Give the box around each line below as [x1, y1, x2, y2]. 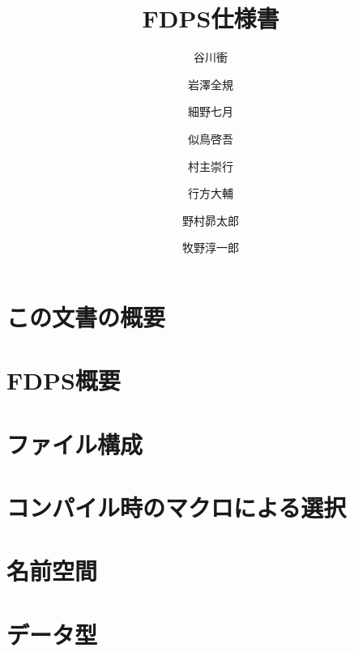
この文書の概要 [6, 300, 166, 333]
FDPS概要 [6, 364, 121, 397]
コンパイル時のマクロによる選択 [6, 491, 347, 523]
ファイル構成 [6, 427, 143, 460]
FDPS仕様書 [142, 2, 279, 35]
